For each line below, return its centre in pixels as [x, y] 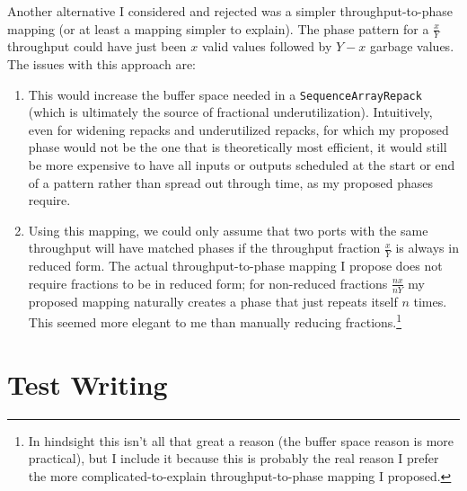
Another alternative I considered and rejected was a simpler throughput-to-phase [230, 11]
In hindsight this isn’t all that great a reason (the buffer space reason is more [241, 440]
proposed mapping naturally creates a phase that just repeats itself [213, 301]
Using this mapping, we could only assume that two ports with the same [228, 230]
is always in [427, 248]
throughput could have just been [97, 46]
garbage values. [412, 46]
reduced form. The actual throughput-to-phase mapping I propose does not [235, 266]
